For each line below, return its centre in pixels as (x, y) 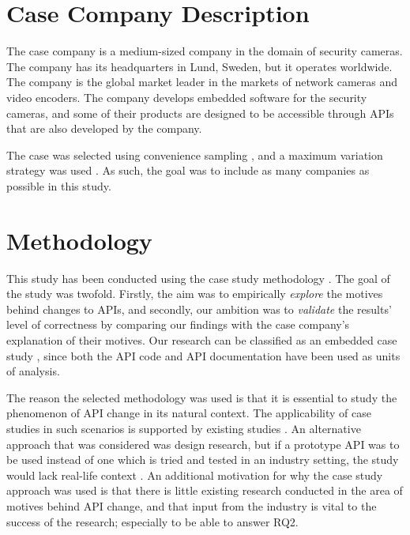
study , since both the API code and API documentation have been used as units (203, 355)
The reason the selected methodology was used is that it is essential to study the (202, 397)
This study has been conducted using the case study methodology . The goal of (198, 278)
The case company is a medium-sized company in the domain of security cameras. (205, 51)
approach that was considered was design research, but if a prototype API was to (203, 444)
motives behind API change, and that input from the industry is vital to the (192, 505)
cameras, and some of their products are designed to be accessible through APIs (200, 113)
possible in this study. (59, 185)
